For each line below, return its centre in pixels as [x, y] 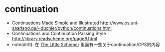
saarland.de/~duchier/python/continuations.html [62, 28]
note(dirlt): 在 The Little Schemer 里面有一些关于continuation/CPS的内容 [86, 44]
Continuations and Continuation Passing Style [59, 33]
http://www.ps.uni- [119, 23]
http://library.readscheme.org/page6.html [55, 39]
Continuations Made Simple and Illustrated [55, 23]
